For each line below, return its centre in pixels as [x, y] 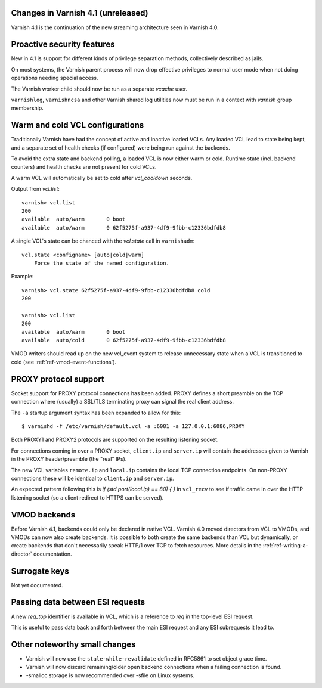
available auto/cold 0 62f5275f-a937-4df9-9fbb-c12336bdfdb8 [124, 340]
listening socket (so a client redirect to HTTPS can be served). [87, 497]
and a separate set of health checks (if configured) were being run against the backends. [121, 148]
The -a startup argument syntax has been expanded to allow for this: [96, 413]
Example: [22, 277]
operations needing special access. [55, 78]
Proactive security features [63, 44]
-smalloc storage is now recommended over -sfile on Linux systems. [110, 675]
